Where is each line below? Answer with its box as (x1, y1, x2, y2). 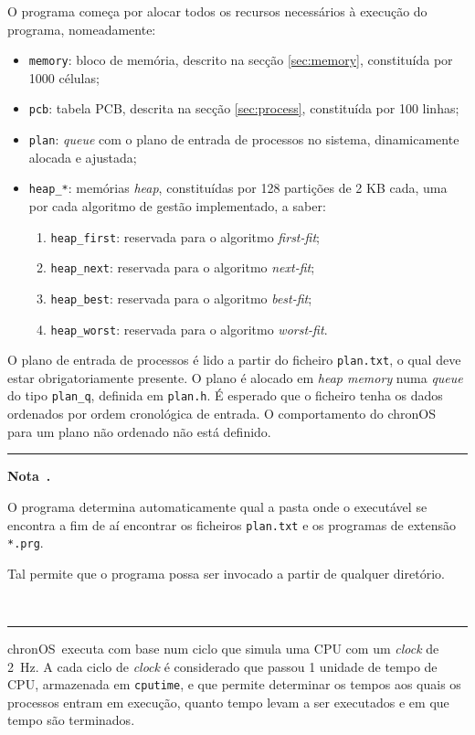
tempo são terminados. (7, 710, 135, 730)
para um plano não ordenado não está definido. (7, 421, 271, 441)
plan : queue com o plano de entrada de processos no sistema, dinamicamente (28, 130, 459, 149)
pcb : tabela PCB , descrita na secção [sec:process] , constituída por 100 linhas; (28, 99, 459, 118)
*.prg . (7, 533, 44, 552)
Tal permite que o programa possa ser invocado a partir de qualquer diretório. (7, 563, 445, 582)
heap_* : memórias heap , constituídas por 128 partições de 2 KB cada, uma (28, 178, 448, 197)
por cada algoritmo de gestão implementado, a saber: (28, 197, 326, 215)
